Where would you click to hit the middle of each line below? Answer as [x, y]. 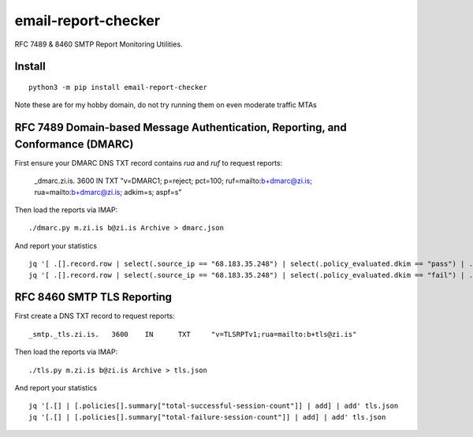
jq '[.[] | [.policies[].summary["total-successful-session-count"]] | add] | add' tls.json [214, 406]
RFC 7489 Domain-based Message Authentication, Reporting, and [181, 127]
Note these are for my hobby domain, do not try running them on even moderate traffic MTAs [166, 105]
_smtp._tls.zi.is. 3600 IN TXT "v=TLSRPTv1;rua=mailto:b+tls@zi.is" [193, 334]
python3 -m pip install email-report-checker [118, 87]
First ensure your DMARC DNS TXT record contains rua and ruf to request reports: [149, 162]
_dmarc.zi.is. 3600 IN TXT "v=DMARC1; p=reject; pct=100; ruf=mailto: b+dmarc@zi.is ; [173, 181]
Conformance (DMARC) [74, 144]
